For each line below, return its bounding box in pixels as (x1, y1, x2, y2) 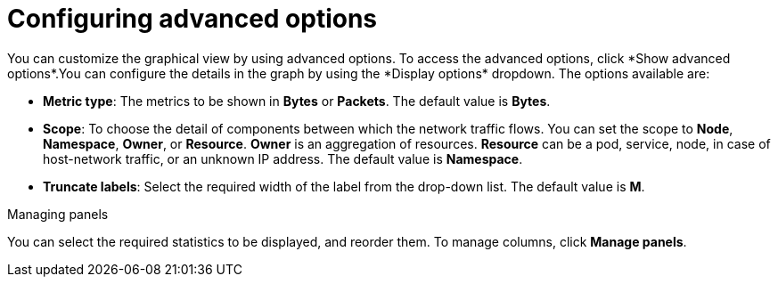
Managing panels (7, 206, 109, 222)
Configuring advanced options (7, 4, 378, 34)
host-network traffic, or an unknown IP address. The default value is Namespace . (43, 150, 523, 166)
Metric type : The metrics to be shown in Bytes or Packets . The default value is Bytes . (43, 93, 551, 109)
